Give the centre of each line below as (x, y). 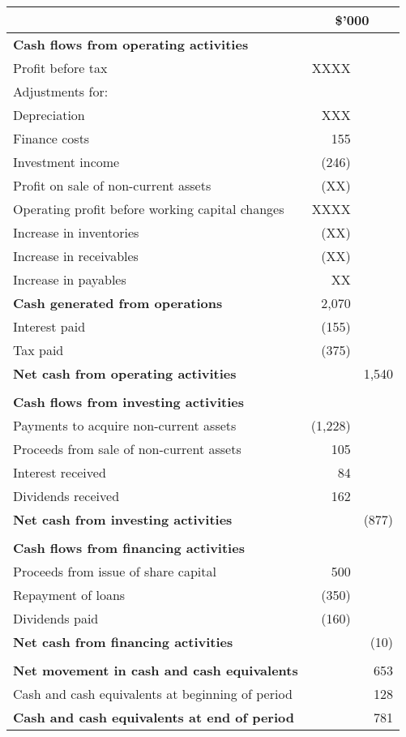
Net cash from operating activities (125, 373)
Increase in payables (70, 279)
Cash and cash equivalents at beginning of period (153, 694)
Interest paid (49, 326)
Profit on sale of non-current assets (112, 185)
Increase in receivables (76, 256)
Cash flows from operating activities (131, 44)
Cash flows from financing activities (129, 548)
